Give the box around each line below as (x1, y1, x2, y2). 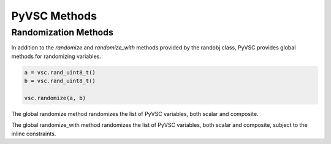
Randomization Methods (11, 27, 113, 38)
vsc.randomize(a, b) (24, 95, 86, 101)
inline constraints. (11, 130, 56, 137)
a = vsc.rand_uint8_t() (24, 69, 96, 76)
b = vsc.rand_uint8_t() (24, 77, 96, 85)
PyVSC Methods (11, 9, 97, 23)
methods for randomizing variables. (11, 52, 101, 60)
